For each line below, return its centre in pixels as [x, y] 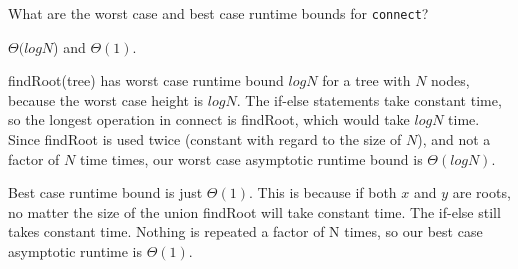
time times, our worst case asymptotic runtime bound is [251, 158]
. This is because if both [323, 192]
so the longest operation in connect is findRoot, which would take [209, 119]
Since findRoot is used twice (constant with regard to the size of [205, 139]
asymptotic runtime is [75, 251]
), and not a [454, 139]
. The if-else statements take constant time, [369, 99]
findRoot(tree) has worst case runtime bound [146, 80]
